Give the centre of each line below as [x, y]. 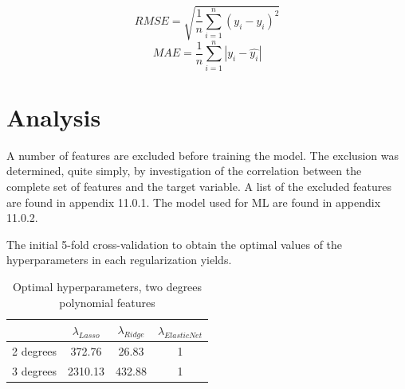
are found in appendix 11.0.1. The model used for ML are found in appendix [194, 202]
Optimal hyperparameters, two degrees [107, 286]
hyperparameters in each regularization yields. [119, 260]
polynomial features [107, 302]
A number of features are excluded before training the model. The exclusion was [202, 155]
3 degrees [35, 371]
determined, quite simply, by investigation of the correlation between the [184, 171]
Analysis [54, 117]
